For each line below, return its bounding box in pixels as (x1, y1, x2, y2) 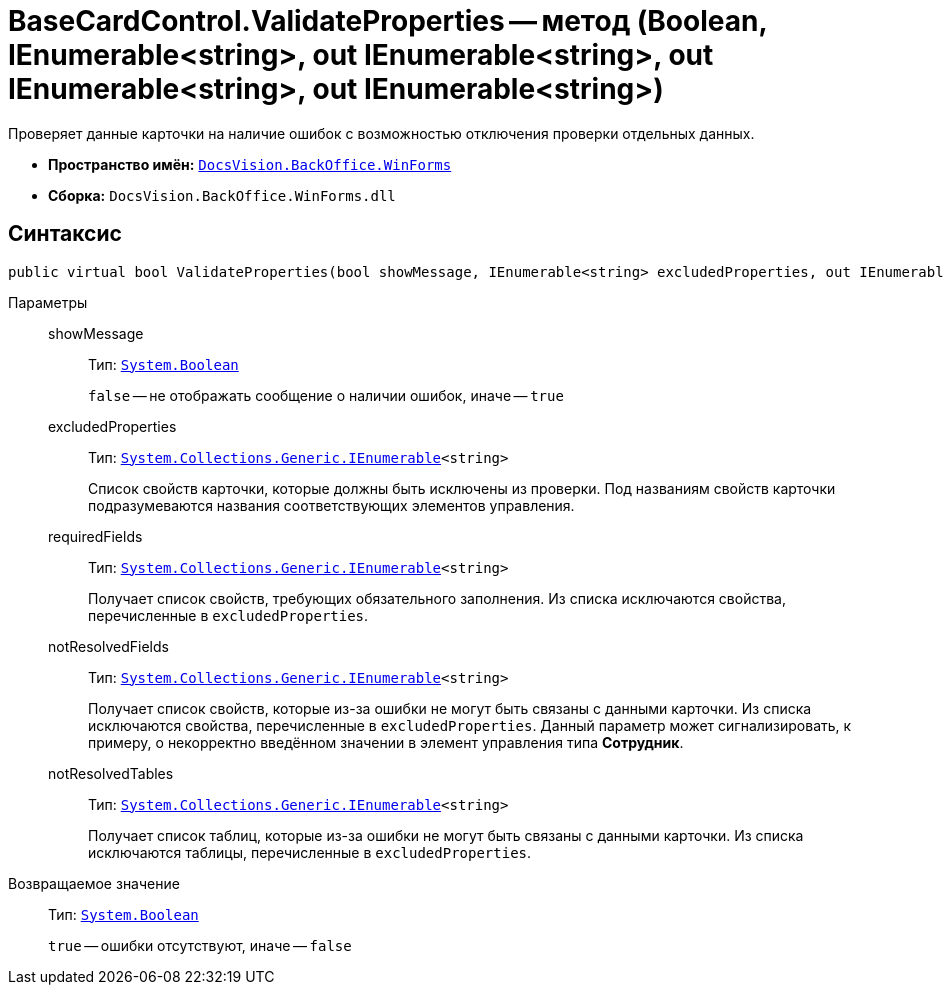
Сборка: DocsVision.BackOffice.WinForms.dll (48, 186, 396, 204)
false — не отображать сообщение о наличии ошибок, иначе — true (88, 386, 564, 404)
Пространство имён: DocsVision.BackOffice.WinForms (48, 155, 452, 173)
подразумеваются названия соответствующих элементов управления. (88, 496, 575, 514)
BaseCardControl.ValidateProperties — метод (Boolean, (8, 4, 767, 38)
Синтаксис (8, 221, 122, 247)
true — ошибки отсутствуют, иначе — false (48, 936, 352, 954)
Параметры (8, 293, 88, 311)
